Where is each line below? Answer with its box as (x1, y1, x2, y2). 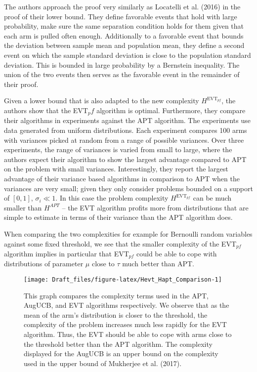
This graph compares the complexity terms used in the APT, (24, 290, 209, 300)
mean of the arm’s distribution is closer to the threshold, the (24, 309, 208, 320)
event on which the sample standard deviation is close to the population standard (4, 49, 251, 60)
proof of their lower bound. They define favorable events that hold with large (4, 11, 237, 21)
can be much (193, 193, 232, 203)
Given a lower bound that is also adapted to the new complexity (4, 95, 199, 106)
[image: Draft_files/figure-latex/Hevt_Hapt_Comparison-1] (24, 276, 222, 284)
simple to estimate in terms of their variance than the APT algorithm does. (4, 212, 233, 222)
